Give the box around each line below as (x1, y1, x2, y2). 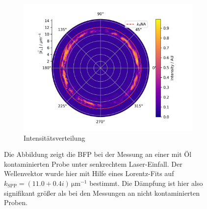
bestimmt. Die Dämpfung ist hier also (89, 178, 203, 188)
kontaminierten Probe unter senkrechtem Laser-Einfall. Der (4, 158, 182, 169)
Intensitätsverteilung (24, 132, 85, 143)
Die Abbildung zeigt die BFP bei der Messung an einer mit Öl (4, 149, 192, 159)
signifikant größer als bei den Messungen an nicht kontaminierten (4, 187, 200, 198)
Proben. (4, 197, 28, 208)
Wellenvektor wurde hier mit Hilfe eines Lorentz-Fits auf (4, 168, 174, 179)
